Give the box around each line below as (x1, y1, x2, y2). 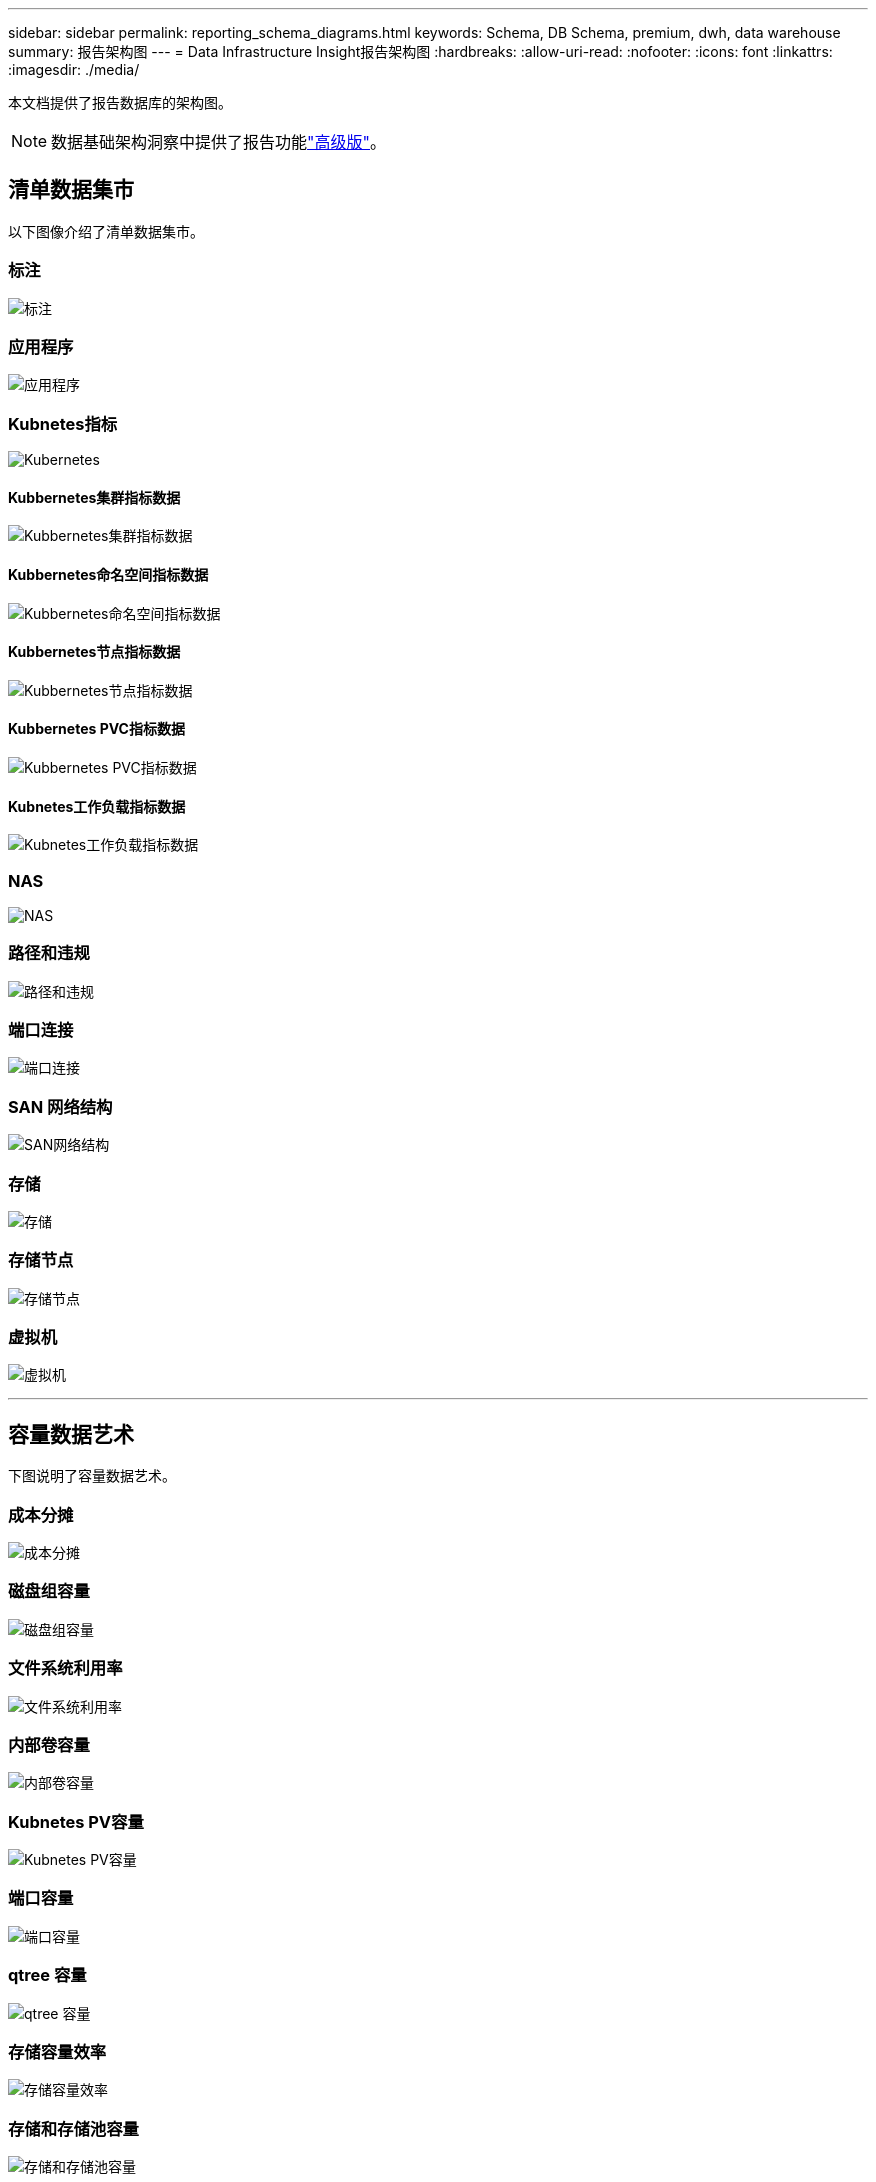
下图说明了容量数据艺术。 (8, 1467, 176, 1485)
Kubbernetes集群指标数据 (8, 488, 181, 506)
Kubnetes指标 (8, 413, 118, 434)
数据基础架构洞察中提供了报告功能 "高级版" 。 (51, 132, 387, 152)
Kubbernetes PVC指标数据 (8, 720, 185, 738)
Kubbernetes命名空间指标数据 (8, 565, 209, 583)
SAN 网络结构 (8, 1096, 113, 1117)
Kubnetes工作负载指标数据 (8, 797, 186, 815)
